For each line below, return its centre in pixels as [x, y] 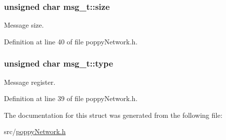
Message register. [30, 82]
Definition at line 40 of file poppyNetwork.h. [71, 41]
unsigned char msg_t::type [58, 63]
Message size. [24, 25]
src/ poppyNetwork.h [35, 131]
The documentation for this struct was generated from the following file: [113, 115]
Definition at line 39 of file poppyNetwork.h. [71, 98]
